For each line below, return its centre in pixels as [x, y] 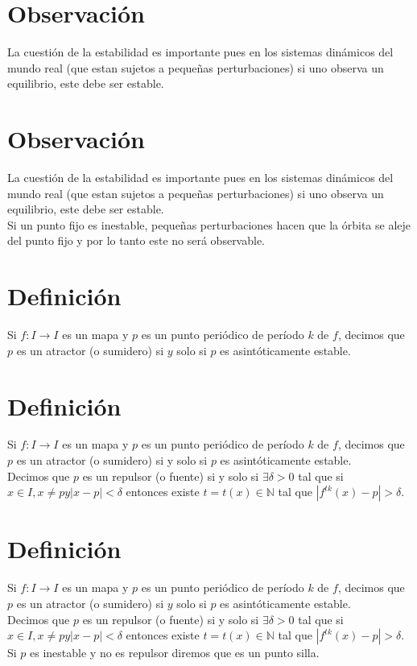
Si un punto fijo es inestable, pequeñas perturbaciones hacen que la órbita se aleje [209, 224]
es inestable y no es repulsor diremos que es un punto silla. [175, 653]
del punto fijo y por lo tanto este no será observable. [136, 240]
